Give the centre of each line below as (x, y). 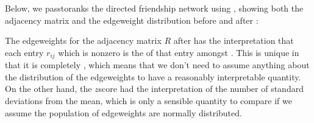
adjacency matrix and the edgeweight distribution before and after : (132, 20)
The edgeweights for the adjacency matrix (83, 40)
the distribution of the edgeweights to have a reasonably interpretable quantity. (153, 76)
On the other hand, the (48, 89)
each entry (24, 52)
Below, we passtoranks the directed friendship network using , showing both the (154, 8)
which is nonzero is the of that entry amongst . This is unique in (179, 52)
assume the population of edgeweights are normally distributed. (123, 112)
